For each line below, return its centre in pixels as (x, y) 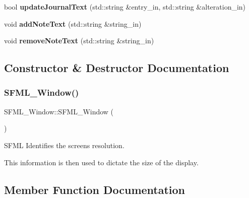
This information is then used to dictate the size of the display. (101, 162)
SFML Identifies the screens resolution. (64, 145)
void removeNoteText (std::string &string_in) (79, 41)
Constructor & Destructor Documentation (117, 68)
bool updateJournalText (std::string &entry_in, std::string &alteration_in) (125, 7)
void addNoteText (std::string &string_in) (73, 23)
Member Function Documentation (95, 189)
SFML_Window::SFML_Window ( (59, 111)
